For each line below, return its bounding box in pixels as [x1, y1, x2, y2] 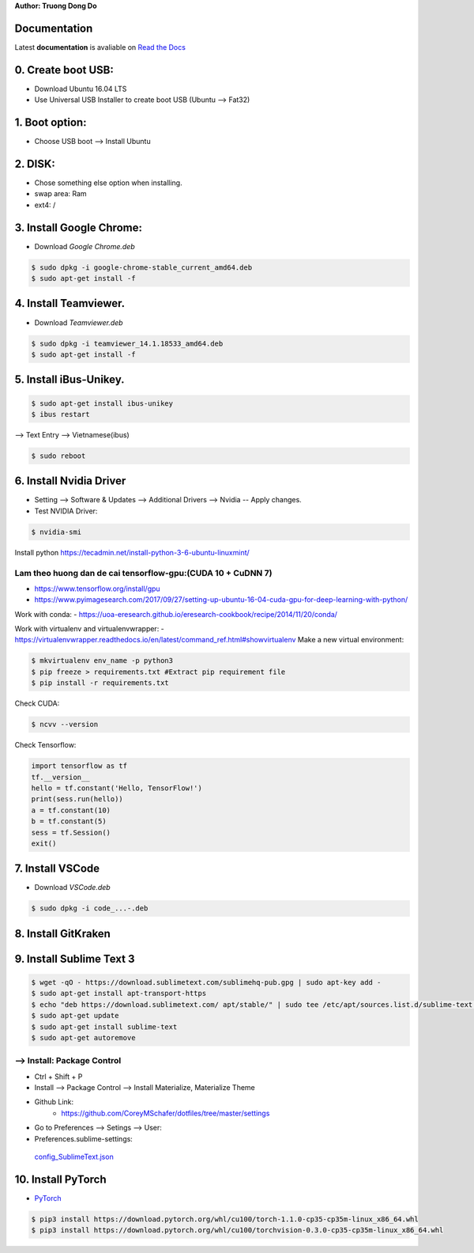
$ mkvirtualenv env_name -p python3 [31, 657, 174, 665]
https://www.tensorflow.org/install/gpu [34, 584, 161, 593]
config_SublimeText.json [34, 1152, 114, 1162]
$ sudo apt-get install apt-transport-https [31, 989, 207, 998]
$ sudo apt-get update [31, 1011, 119, 1020]
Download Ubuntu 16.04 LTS [34, 84, 127, 93]
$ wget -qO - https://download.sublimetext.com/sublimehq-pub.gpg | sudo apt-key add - [31, 978, 382, 986]
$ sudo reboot [31, 451, 86, 460]
